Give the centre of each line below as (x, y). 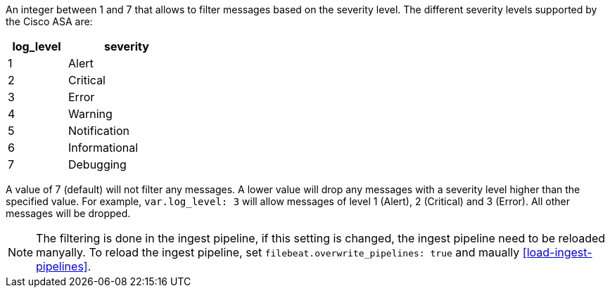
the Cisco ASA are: (49, 21)
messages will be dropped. (68, 213)
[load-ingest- (557, 252)
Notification (99, 131)
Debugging (97, 164)
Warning (90, 114)
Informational (103, 148)
